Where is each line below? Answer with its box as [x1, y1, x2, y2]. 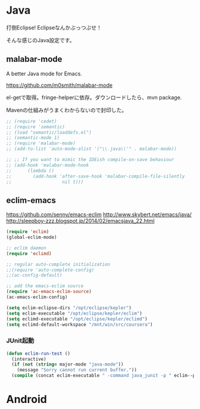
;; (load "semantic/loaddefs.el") [6, 129, 92, 136]
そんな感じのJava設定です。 [6, 36, 75, 43]
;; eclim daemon [6, 245, 46, 251]
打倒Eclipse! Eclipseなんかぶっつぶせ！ [6, 24, 102, 31]
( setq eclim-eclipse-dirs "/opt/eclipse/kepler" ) [6, 304, 132, 311]
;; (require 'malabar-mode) [6, 140, 76, 146]
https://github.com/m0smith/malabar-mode [6, 81, 113, 89]
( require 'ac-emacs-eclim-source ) [6, 289, 92, 295]
